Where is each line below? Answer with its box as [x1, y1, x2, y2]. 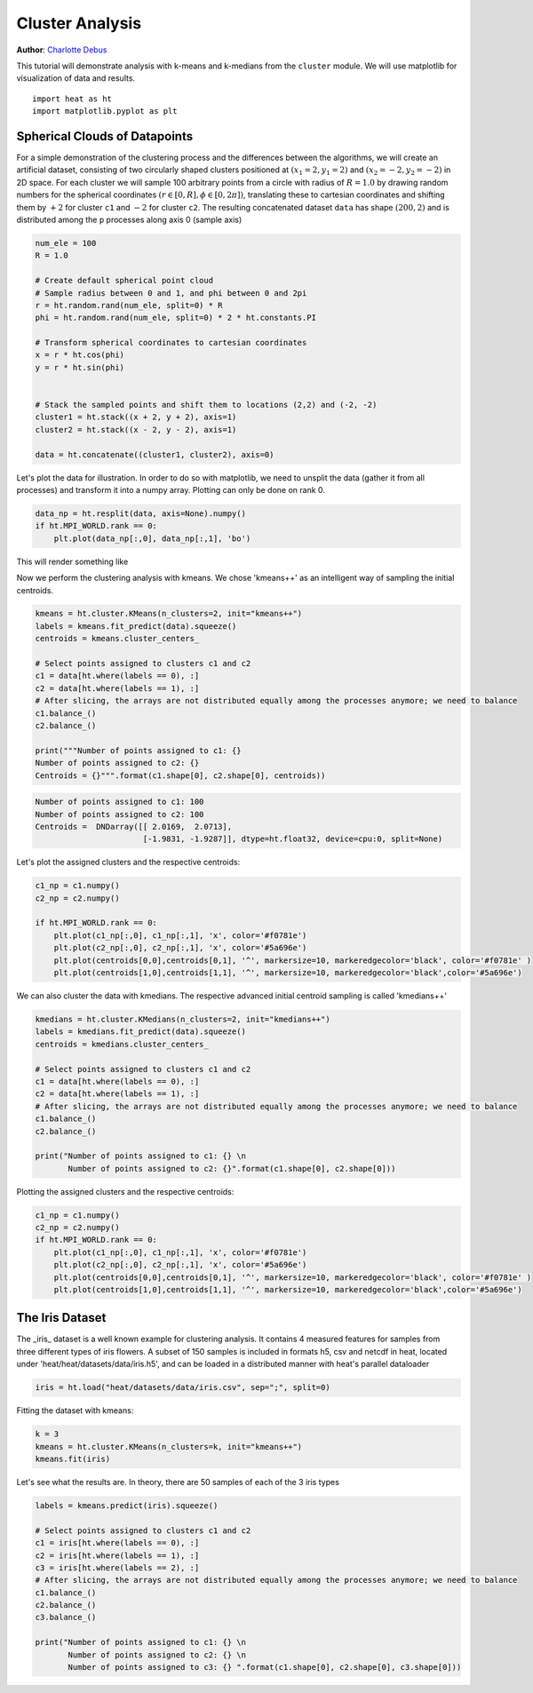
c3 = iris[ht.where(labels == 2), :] [35, 1562, 200, 1572]
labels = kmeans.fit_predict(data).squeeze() [35, 621, 237, 631]
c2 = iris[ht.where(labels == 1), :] [35, 1550, 200, 1561]
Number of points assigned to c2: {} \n [68, 1649, 246, 1660]
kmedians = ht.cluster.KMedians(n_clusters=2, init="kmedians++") [35, 1013, 330, 1024]
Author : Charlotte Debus [16, 44, 107, 55]
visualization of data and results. [16, 73, 136, 83]
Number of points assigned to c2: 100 [35, 809, 204, 819]
